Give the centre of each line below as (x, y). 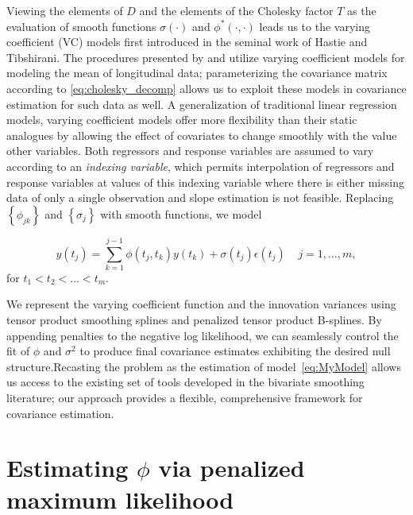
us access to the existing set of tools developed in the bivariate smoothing (185, 382)
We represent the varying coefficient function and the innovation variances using (201, 304)
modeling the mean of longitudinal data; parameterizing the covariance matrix (197, 73)
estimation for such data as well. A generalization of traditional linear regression (202, 104)
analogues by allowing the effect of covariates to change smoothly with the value (202, 135)
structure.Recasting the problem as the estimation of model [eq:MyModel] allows (204, 366)
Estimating (68, 468)
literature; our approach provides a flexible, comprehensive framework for (185, 397)
